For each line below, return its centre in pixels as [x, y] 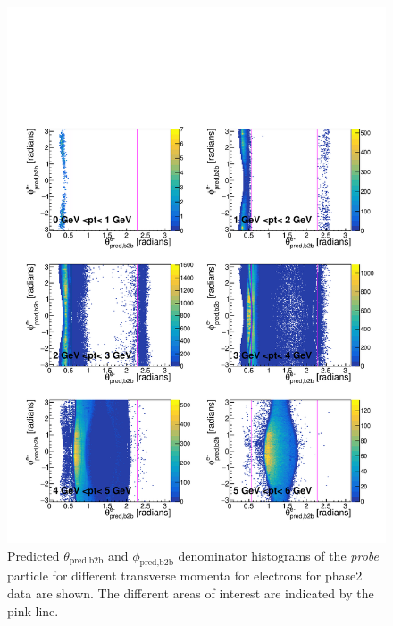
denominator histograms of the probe [278, 555]
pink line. [33, 610]
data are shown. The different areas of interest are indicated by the [191, 593]
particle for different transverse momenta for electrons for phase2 [185, 576]
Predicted [33, 555]
